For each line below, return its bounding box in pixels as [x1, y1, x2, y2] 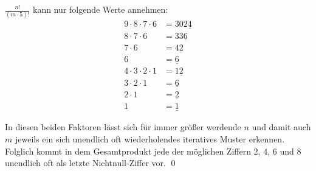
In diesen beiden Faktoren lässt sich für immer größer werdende [5, 120, 241, 133]
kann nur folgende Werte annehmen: [33, 3, 168, 15]
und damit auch [252, 120, 311, 133]
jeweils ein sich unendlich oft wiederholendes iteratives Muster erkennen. [15, 132, 285, 145]
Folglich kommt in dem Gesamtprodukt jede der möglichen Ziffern [5, 144, 251, 157]
